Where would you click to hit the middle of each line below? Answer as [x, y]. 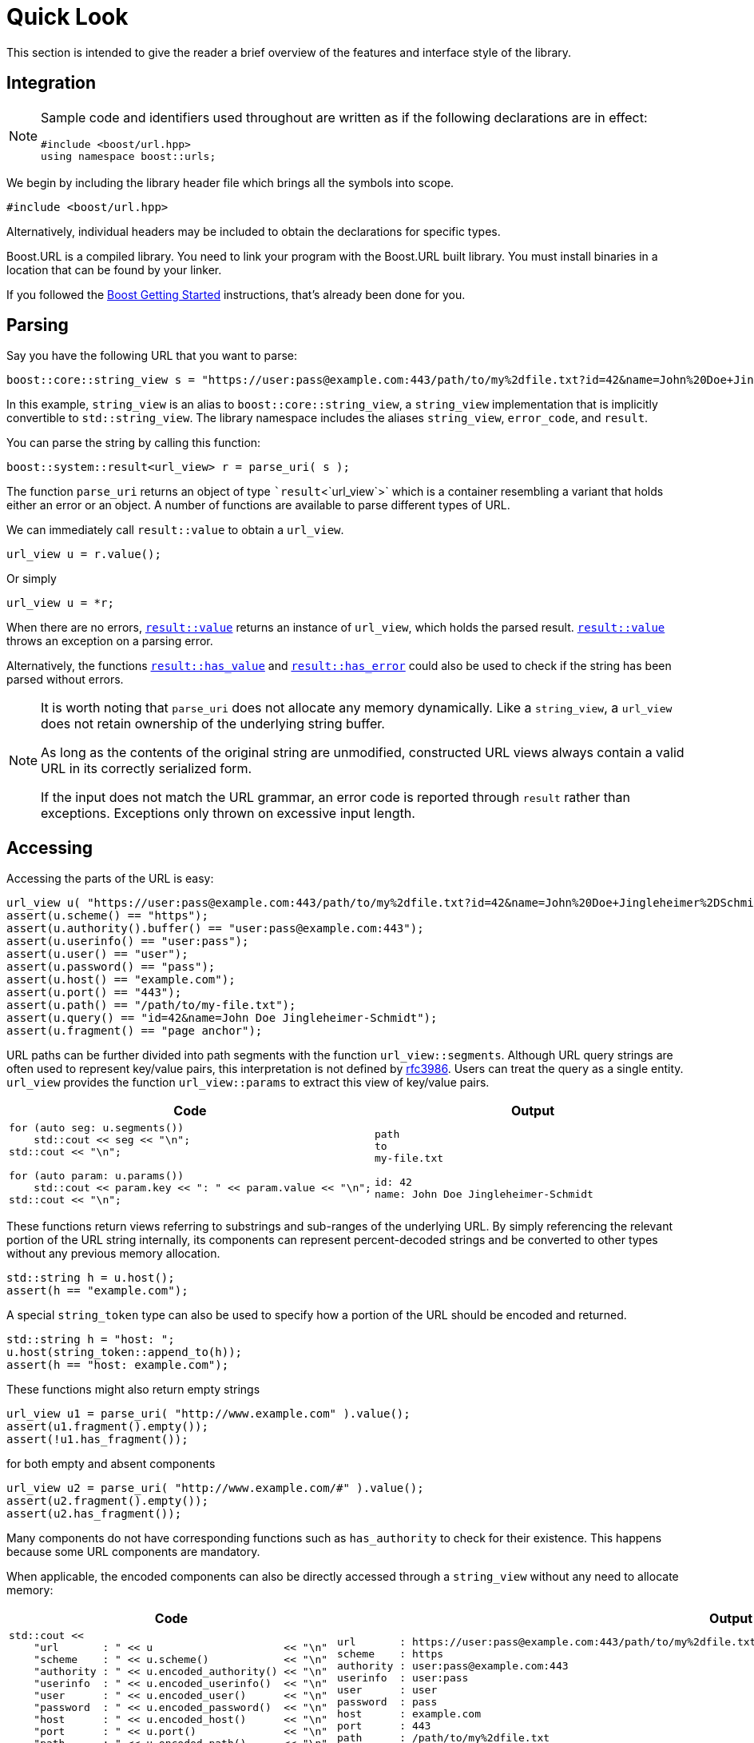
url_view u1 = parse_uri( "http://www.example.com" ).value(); [208, 1414]
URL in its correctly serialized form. [147, 769]
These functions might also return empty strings [133, 1390]
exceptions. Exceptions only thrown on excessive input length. [228, 814]
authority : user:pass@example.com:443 [453, 1665]
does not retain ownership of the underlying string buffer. [213, 724]
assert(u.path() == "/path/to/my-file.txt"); [151, 1005]
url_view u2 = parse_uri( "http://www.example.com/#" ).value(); [215, 1488]
